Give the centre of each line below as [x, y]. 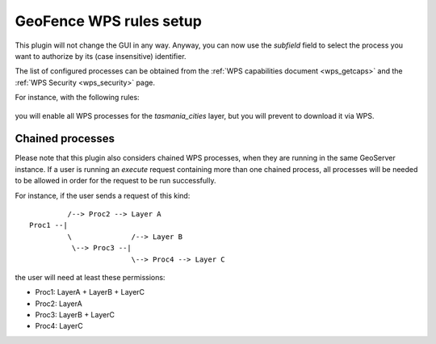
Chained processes [65, 138]
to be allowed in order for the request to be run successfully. [115, 181]
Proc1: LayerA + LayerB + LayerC [90, 292]
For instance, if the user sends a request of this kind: [103, 195]
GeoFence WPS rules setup [108, 21]
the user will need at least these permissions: [90, 277]
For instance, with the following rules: [78, 98]
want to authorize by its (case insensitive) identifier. [101, 56]
